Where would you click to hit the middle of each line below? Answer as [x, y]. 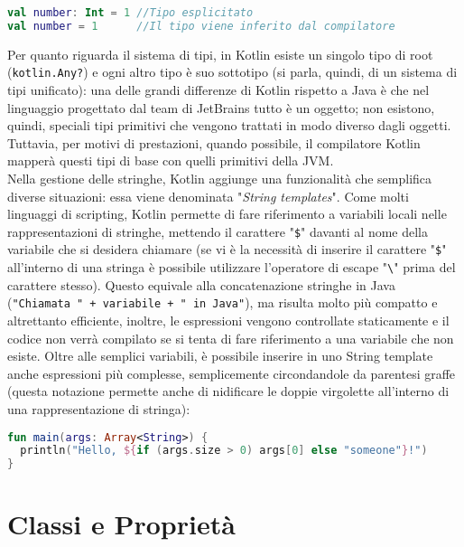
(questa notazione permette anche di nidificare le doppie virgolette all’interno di [228, 391]
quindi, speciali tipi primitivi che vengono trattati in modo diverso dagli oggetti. [229, 125]
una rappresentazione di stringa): [99, 408]
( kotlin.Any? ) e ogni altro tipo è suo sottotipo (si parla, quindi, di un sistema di [232, 72]
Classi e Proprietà [121, 524]
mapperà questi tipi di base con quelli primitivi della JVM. [171, 160]
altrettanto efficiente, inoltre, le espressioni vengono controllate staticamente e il [228, 320]
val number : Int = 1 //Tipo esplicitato [130, 13]
